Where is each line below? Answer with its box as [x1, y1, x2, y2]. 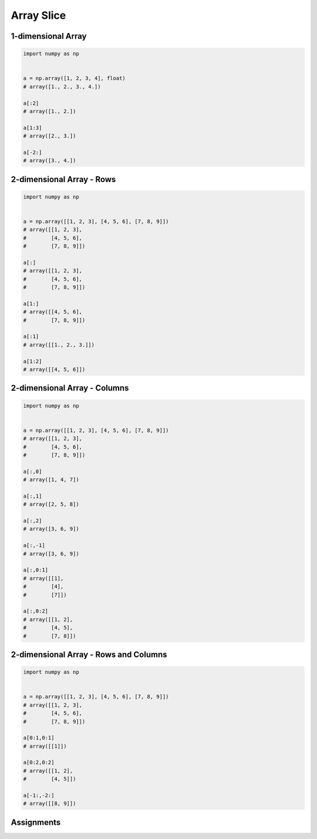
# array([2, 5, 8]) [23, 501, 79, 508]
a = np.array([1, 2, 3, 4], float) [23, 75, 126, 82]
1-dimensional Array [11, 31, 87, 41]
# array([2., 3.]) [23, 133, 76, 139]
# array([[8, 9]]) [23, 800, 76, 807]
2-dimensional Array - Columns [11, 383, 129, 393]
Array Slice [11, 9, 66, 22]
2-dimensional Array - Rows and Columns [11, 649, 167, 659]
